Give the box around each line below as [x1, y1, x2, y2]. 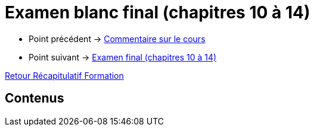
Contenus [5, 91, 64, 106]
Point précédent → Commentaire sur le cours [29, 33, 206, 44]
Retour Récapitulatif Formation [5, 70, 124, 81]
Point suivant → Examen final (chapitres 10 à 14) [29, 52, 217, 62]
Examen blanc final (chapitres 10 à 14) [5, 2, 310, 23]
